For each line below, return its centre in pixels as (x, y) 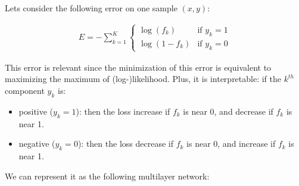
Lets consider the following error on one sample (91, 8)
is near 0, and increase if (231, 144)
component (25, 90)
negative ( (37, 144)
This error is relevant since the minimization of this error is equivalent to (138, 67)
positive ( (36, 111)
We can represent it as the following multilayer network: (107, 176)
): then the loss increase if (123, 111)
